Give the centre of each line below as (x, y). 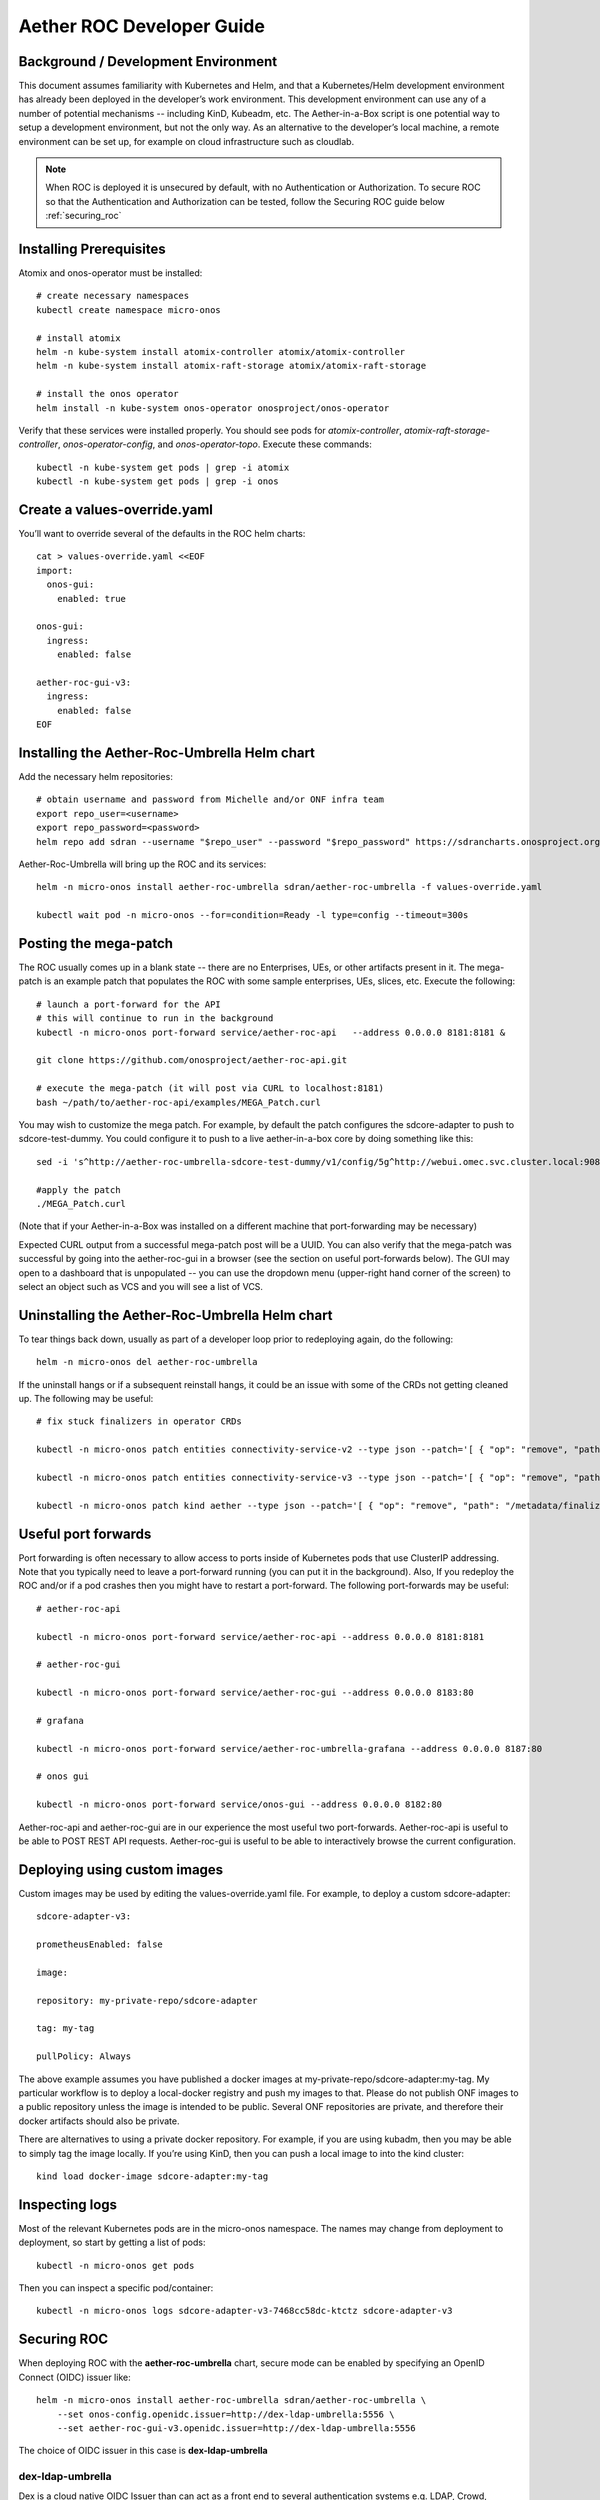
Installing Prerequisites (92, 249)
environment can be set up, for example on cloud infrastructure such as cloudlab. (186, 141)
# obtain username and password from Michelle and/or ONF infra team (210, 799)
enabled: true (91, 598)
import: (55, 570)
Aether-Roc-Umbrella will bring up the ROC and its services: (142, 864)
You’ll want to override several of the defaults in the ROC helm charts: (162, 534)
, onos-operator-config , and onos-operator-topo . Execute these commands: (214, 444)
